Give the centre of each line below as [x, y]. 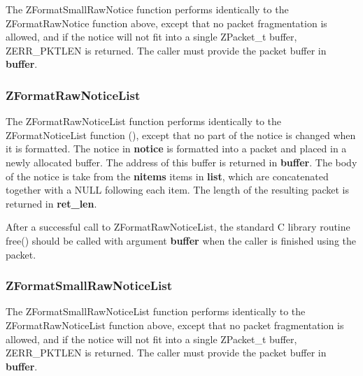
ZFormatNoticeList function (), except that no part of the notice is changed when [181, 135]
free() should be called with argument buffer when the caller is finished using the [181, 240]
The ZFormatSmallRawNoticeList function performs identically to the [156, 311]
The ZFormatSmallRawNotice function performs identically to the [147, 9]
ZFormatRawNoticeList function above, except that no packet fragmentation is [175, 325]
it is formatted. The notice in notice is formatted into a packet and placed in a [176, 149]
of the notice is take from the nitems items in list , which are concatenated [167, 176]
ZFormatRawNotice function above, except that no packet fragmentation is [166, 23]
